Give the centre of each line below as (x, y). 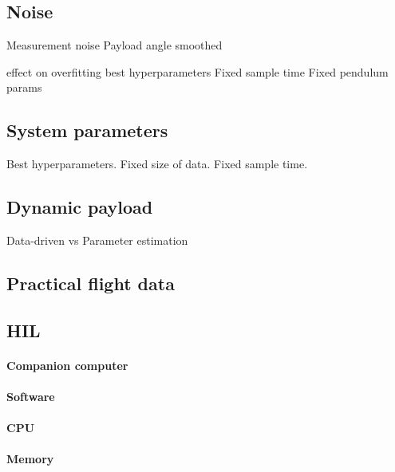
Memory (30, 459)
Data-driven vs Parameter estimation (97, 240)
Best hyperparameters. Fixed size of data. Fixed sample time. (157, 164)
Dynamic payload (80, 207)
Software (31, 396)
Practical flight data (91, 283)
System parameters (87, 130)
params (24, 87)
